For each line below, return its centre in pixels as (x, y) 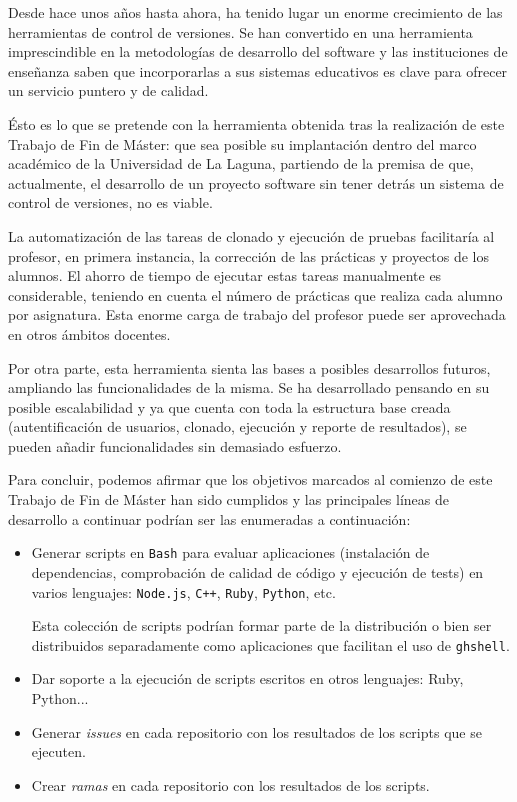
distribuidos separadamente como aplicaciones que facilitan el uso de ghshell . (270, 644)
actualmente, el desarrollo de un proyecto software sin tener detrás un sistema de (256, 182)
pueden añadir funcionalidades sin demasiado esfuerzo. (175, 445)
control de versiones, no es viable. (110, 202)
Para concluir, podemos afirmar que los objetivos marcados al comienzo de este (250, 479)
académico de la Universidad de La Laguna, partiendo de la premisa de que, (241, 163)
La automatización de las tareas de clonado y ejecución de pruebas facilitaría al (251, 235)
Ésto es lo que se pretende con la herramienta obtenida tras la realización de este (256, 123)
